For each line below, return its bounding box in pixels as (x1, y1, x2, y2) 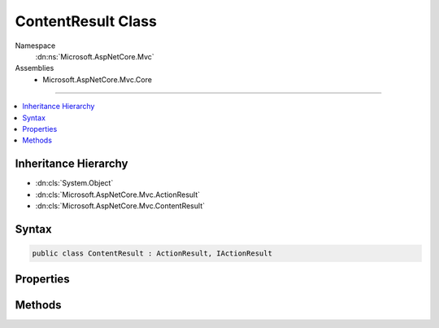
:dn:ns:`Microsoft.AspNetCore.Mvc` (35, 51, 154, 61)
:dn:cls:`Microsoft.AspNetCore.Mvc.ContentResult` (35, 200, 205, 211)
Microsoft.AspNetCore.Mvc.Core (42, 74, 152, 85)
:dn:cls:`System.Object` (35, 178, 114, 188)
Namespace (15, 41, 56, 50)
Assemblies (15, 63, 54, 73)
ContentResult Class (15, 12, 158, 30)
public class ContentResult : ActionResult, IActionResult (32, 248, 272, 258)
